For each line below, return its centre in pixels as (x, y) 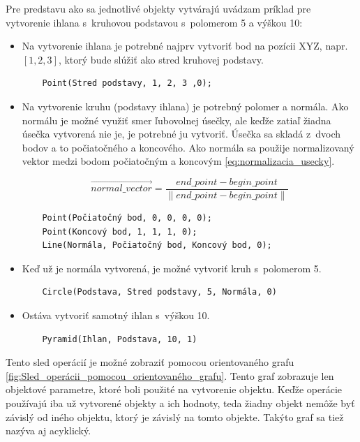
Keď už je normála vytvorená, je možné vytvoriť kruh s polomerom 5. (172, 268)
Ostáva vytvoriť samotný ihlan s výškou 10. (116, 315)
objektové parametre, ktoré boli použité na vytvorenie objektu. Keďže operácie (174, 389)
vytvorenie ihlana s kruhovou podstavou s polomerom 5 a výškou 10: (154, 22)
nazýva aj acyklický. (48, 430)
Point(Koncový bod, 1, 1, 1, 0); (120, 231)
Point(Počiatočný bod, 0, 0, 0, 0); (127, 218)
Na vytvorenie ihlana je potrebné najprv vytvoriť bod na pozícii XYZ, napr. (185, 46)
